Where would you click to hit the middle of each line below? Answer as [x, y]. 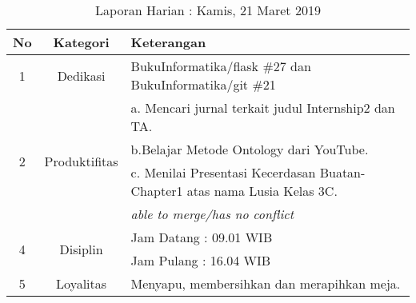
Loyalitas [82, 283]
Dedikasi [81, 75]
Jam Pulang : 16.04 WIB [201, 260]
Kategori [81, 42]
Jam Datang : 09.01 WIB [202, 237]
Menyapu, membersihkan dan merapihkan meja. [266, 283]
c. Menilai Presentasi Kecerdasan [223, 172]
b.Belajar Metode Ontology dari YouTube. [250, 149]
